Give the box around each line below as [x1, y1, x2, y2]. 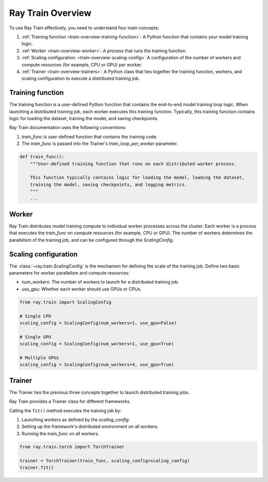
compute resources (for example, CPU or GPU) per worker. [21, 62, 142, 68]
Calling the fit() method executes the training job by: [9, 408, 122, 413]
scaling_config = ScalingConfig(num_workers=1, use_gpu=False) [19, 320, 177, 326]
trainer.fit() [19, 465, 54, 470]
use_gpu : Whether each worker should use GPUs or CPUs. [21, 286, 141, 292]
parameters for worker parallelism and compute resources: [9, 270, 130, 276]
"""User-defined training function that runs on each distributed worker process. [30, 161, 237, 166]
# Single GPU [19, 334, 52, 340]
